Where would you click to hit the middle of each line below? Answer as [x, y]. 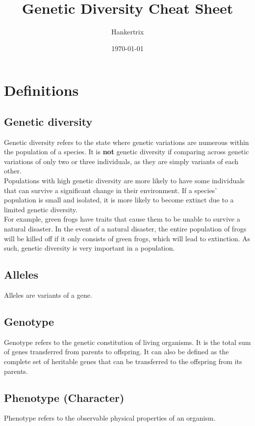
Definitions [41, 90]
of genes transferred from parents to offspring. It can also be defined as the [116, 352]
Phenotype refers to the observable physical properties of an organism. [110, 418]
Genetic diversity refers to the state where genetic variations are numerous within [127, 142]
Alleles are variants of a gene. [48, 295]
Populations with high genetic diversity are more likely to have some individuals [124, 181]
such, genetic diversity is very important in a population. [89, 248]
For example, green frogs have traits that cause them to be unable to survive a [122, 219]
